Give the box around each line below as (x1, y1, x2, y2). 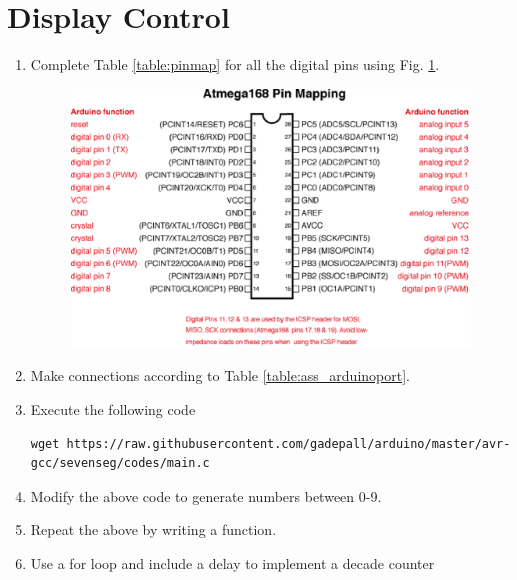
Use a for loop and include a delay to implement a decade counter (30, 552, 435, 573)
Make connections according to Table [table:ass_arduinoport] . (30, 365, 410, 386)
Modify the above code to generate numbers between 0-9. (30, 485, 382, 506)
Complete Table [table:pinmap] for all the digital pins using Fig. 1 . (30, 54, 440, 75)
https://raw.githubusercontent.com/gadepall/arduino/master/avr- (66, 436, 511, 451)
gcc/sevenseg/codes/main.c (30, 456, 210, 471)
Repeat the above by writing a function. (30, 519, 277, 540)
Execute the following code (30, 399, 196, 420)
